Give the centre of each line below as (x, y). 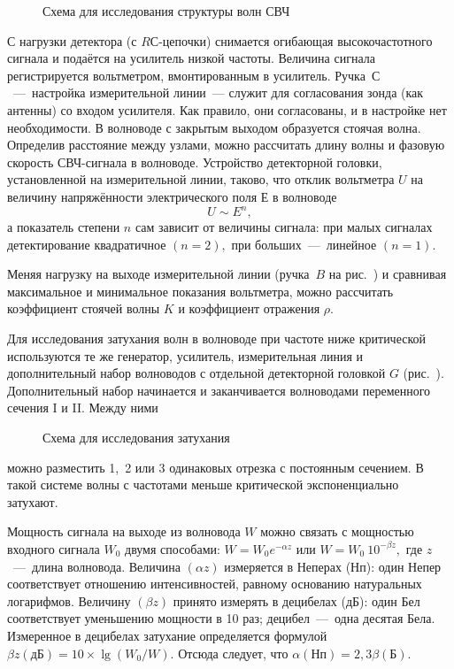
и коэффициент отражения (249, 308)
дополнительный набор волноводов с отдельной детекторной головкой (196, 373)
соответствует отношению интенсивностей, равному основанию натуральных (215, 584)
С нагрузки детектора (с (72, 40)
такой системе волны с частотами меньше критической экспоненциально (203, 484)
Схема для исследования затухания (136, 437)
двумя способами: (173, 548)
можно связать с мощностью (337, 531)
